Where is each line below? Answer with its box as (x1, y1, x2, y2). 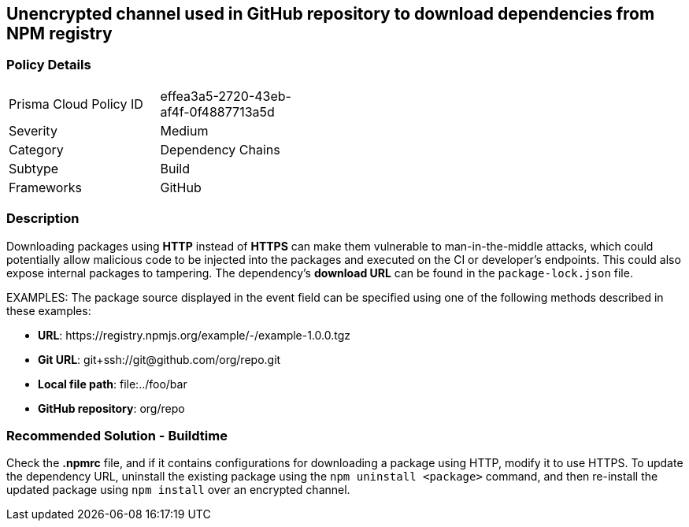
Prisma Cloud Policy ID (9, 95, 143, 112)
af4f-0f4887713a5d (160, 103, 275, 120)
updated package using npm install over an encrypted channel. (6, 483, 350, 497)
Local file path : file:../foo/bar (38, 377, 187, 391)
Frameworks (9, 179, 82, 195)
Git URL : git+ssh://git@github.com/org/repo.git (38, 352, 281, 366)
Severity (9, 122, 57, 139)
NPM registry (6, 24, 113, 43)
